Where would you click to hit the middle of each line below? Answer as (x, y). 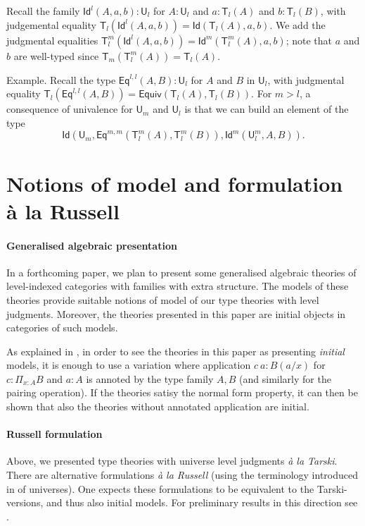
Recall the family (43, 11)
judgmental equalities (52, 40)
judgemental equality (51, 24)
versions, (25, 502)
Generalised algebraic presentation (92, 245)
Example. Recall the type (61, 79)
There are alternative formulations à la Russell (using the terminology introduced (182, 475)
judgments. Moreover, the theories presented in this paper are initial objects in (176, 313)
